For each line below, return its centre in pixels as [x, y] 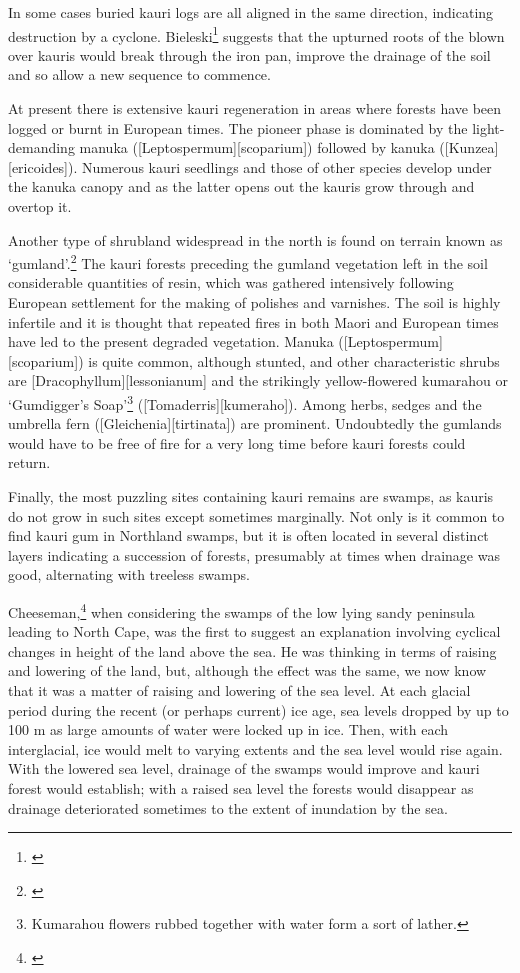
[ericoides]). [43, 166]
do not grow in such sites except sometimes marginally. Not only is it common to [256, 515]
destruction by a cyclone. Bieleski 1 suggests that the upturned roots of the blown [256, 34]
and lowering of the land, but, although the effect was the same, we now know [247, 670]
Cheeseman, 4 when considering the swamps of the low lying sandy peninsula [241, 610]
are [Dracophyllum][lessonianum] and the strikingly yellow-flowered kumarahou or [258, 380]
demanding [41, 147]
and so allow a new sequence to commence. [139, 74]
